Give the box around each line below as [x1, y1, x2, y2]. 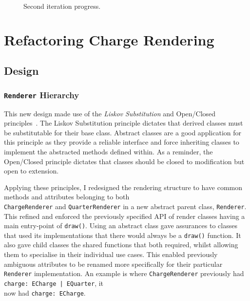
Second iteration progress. [23, 1, 101, 11]
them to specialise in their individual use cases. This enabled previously [4, 249, 218, 259]
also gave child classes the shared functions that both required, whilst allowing [4, 239, 238, 250]
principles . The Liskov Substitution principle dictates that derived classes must [4, 118, 243, 128]
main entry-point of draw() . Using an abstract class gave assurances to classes [4, 220, 237, 231]
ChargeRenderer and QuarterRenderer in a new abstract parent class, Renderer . [4, 201, 247, 211]
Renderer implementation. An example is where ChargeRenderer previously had [4, 268, 244, 279]
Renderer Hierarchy [4, 88, 79, 101]
